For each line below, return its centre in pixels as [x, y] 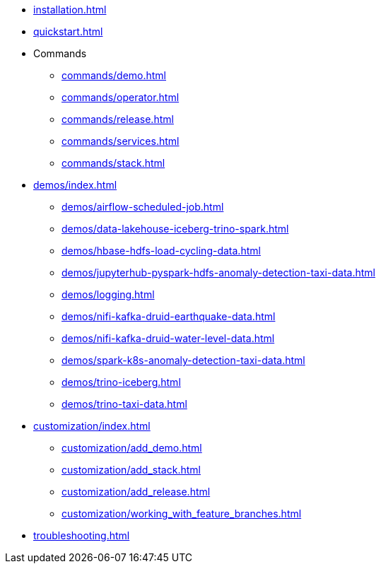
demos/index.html [75, 185]
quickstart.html [68, 31]
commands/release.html [118, 119]
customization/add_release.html [136, 492]
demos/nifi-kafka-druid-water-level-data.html [168, 338]
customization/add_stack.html [131, 470]
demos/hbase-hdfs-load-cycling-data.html [161, 251]
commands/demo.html [114, 75]
